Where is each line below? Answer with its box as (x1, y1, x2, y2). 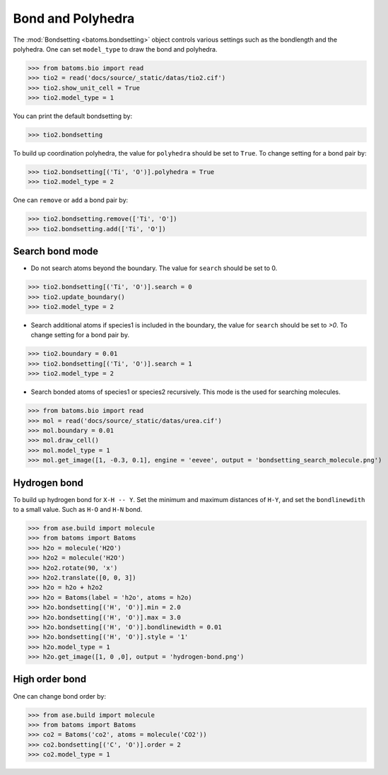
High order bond (13, 673, 87, 685)
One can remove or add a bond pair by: (13, 196, 129, 204)
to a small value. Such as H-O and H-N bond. (13, 506, 143, 513)
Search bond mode (13, 245, 99, 257)
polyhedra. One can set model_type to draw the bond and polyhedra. (13, 45, 218, 53)
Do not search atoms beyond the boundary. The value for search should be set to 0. (30, 264, 278, 272)
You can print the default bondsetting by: (13, 112, 133, 120)
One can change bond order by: (13, 692, 106, 700)
